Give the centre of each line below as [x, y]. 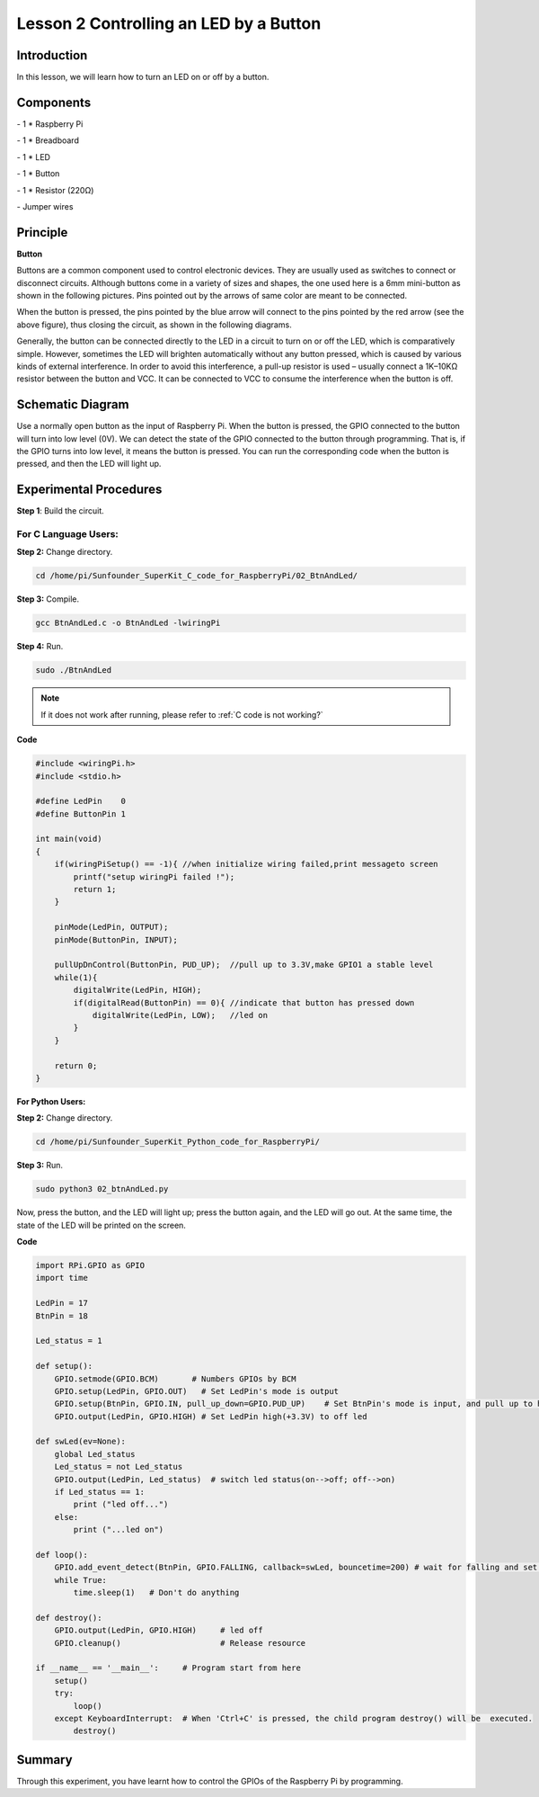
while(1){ [76, 977]
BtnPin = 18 [62, 1316]
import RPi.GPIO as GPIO [90, 1265]
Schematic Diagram [73, 405]
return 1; [95, 890]
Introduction [52, 55]
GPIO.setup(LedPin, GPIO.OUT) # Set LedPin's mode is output [197, 1391]
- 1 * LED [34, 156]
